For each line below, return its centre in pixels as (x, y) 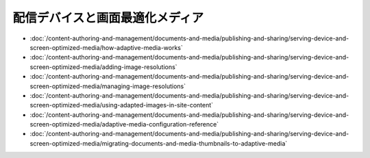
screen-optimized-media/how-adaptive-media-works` (106, 47)
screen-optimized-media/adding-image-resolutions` (103, 67)
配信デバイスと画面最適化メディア (108, 18)
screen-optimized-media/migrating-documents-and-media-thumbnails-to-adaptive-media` (159, 143)
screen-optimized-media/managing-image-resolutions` (108, 86)
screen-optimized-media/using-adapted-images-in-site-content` (122, 105)
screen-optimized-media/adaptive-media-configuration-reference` (124, 124)
